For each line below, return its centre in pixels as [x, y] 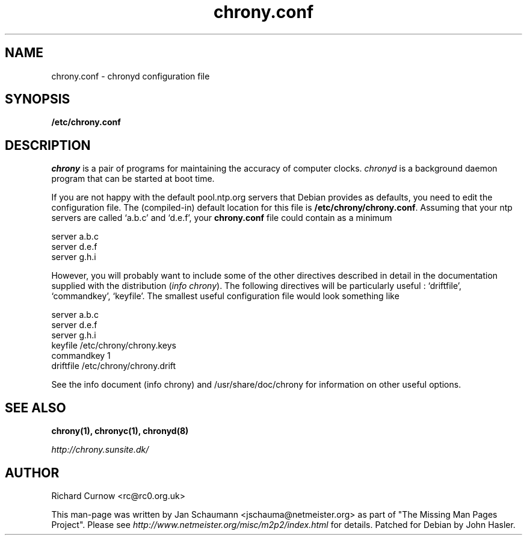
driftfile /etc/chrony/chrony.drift [114, 366]
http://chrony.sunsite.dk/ [100, 450]
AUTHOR [32, 473]
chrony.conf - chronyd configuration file [131, 76]
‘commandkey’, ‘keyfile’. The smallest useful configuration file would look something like [225, 296]
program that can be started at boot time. [133, 179]
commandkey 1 [81, 356]
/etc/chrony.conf [86, 122]
